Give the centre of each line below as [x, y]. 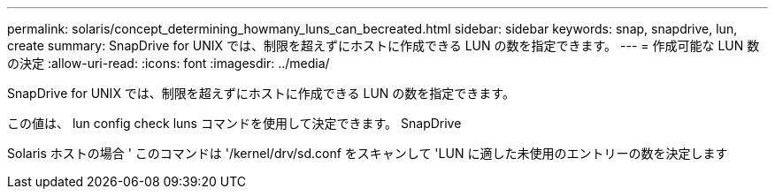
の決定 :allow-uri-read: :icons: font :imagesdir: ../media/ [169, 63]
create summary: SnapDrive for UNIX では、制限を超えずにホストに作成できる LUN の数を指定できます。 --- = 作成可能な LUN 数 [384, 45]
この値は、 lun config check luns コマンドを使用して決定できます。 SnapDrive [234, 123]
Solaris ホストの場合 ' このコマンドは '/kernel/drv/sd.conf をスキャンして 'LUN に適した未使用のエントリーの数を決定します [368, 153]
